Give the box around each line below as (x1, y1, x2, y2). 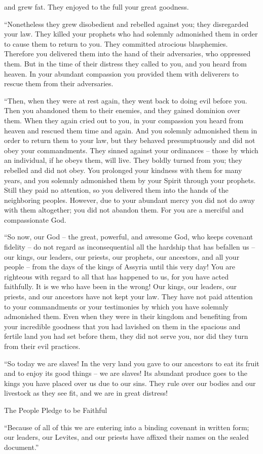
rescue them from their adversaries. (4, 78, 114, 89)
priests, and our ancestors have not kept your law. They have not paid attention (4, 291, 253, 302)
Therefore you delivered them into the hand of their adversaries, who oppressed (4, 48, 251, 59)
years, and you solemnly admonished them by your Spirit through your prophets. (4, 174, 256, 185)
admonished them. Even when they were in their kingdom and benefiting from (4, 311, 247, 322)
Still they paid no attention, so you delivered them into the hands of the (4, 185, 229, 195)
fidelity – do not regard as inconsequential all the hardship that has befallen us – (4, 241, 255, 252)
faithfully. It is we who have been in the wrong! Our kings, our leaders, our (4, 281, 237, 292)
